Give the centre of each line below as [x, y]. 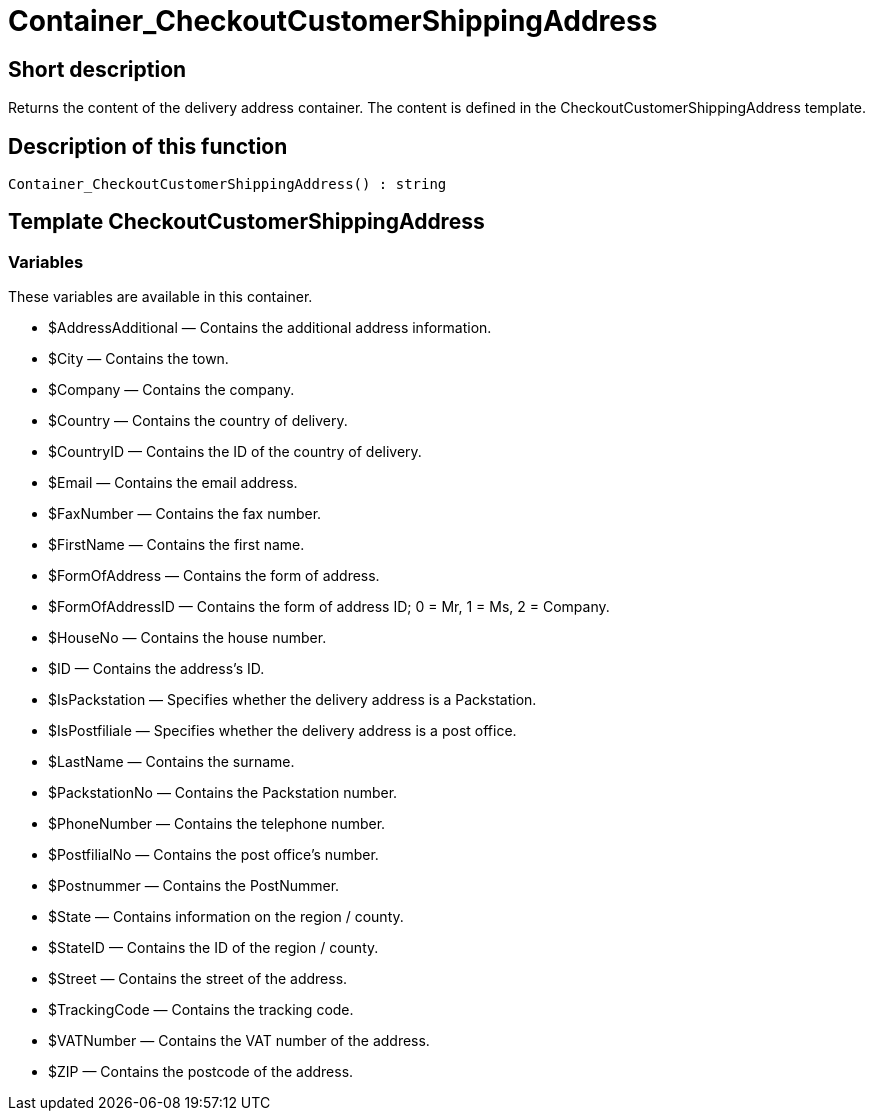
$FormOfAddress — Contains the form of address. [214, 576]
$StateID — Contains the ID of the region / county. [213, 948]
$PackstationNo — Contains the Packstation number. [223, 793]
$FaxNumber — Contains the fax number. [185, 514]
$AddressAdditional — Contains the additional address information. [270, 328]
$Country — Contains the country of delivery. [198, 421]
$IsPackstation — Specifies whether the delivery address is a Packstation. [292, 700]
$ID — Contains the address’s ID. [156, 669]
